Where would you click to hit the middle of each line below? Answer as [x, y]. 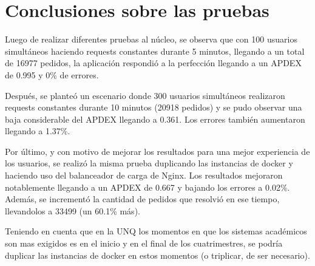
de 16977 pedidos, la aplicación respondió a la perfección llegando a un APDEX [153, 63]
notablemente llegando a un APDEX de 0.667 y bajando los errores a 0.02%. [147, 187]
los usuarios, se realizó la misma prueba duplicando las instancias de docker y [149, 163]
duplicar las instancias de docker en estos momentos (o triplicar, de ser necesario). [157, 255]
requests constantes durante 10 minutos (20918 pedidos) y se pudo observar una [154, 107]
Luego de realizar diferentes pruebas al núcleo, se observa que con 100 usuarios [151, 39]
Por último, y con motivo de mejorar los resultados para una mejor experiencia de [157, 151]
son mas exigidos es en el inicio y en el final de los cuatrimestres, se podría [144, 243]
